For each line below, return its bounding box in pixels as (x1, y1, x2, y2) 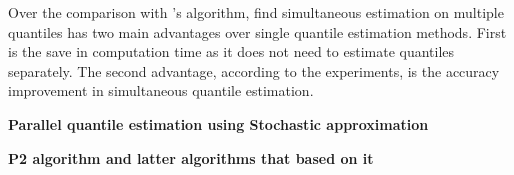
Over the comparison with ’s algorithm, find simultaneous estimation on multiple (8, 2, 504, 22)
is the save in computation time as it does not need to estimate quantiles (8, 41, 455, 62)
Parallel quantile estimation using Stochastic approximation (8, 113, 429, 134)
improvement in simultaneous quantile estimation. (8, 80, 314, 101)
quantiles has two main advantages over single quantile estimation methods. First (8, 21, 507, 42)
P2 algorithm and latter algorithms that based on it (8, 147, 374, 168)
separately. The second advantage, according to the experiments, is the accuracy (8, 60, 500, 81)
